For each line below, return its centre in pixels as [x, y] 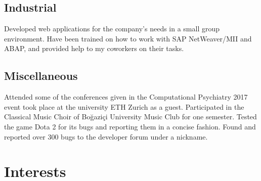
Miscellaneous [41, 76]
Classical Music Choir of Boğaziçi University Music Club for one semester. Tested [130, 117]
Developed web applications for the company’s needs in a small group [112, 29]
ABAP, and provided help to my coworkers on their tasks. [94, 48]
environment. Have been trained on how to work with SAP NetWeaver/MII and [128, 38]
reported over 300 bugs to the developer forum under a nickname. [106, 136]
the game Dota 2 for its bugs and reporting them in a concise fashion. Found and [130, 126]
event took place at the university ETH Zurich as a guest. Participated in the [124, 106]
